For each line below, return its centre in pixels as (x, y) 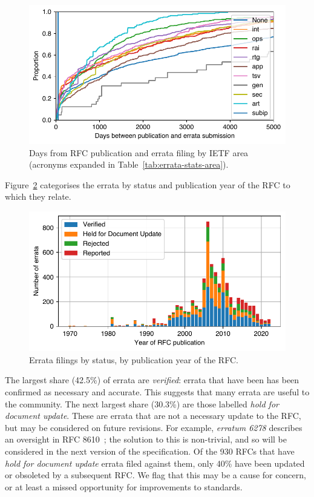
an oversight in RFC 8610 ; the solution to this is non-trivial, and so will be (146, 439)
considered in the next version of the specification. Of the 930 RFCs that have (150, 451)
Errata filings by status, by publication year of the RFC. (134, 359)
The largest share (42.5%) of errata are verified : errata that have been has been (152, 380)
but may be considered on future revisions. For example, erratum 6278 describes (154, 427)
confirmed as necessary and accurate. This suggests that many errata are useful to (157, 392)
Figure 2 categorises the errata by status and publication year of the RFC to (148, 184)
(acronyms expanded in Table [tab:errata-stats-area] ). (129, 164)
